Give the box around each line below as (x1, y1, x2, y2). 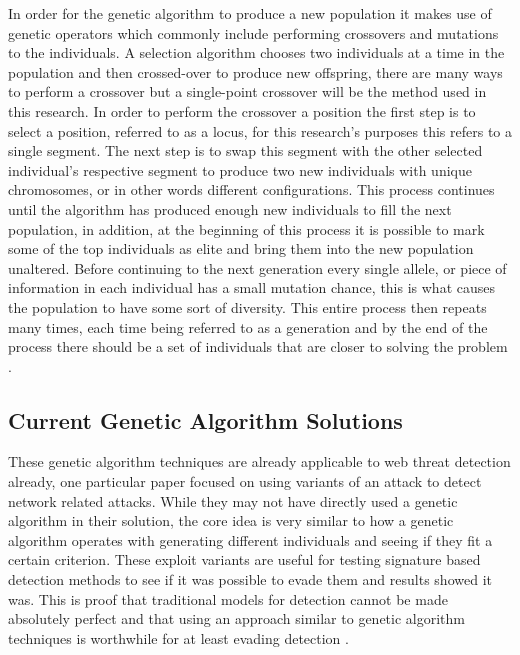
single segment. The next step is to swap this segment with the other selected (8, 140, 483, 161)
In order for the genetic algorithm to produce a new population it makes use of (8, 3, 492, 23)
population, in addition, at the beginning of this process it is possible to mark (8, 218, 485, 239)
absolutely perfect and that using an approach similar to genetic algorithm (8, 608, 465, 629)
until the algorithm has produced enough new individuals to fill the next (8, 198, 452, 219)
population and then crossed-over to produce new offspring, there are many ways (8, 61, 503, 82)
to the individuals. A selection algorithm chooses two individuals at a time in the (8, 42, 505, 63)
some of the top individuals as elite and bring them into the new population (8, 238, 474, 259)
